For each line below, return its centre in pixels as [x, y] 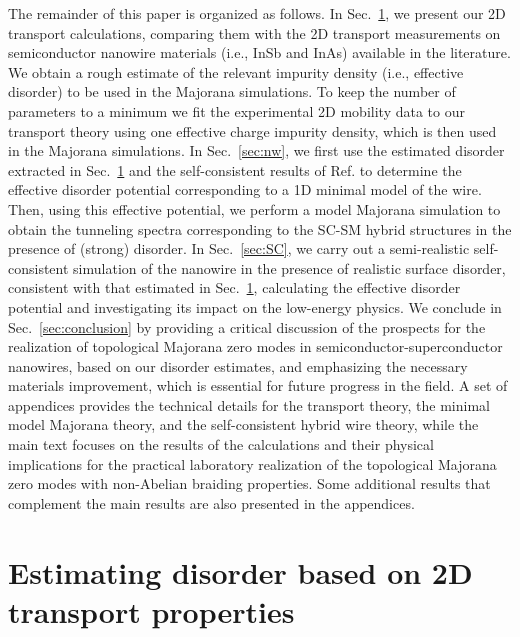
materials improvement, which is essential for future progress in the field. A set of [258, 385]
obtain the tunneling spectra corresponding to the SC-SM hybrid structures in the [260, 228]
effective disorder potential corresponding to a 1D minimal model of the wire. [245, 189]
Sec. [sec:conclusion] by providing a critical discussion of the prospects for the [247, 326]
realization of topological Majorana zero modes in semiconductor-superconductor [255, 346]
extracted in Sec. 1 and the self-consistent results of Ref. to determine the [235, 169]
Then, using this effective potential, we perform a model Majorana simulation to [254, 208]
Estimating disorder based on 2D [240, 571]
